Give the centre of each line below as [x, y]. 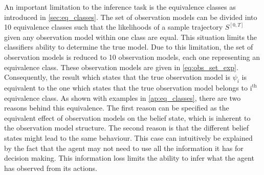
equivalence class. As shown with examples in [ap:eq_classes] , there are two [123, 97]
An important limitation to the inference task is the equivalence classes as [120, 7]
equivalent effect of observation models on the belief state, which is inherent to [127, 117]
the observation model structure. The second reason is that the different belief [127, 128]
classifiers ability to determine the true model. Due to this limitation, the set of [129, 47]
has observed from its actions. [51, 168]
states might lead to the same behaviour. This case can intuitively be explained [128, 137]
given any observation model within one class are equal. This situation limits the [131, 37]
